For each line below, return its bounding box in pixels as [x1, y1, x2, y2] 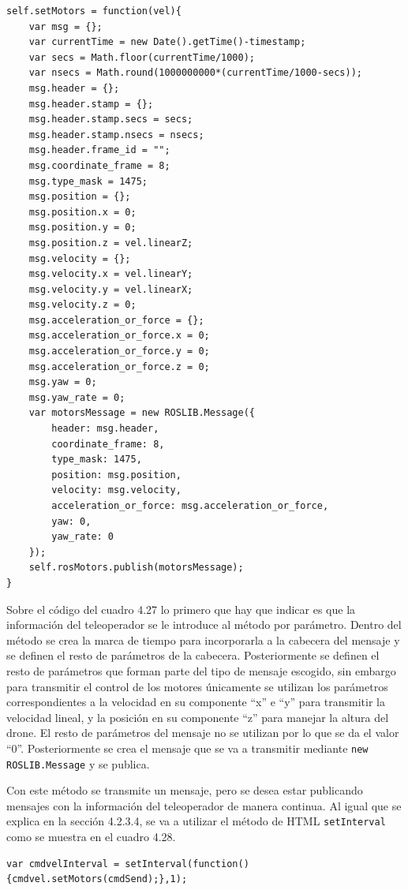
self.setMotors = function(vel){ [6, 6, 182, 17]
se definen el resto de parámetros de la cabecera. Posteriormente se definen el [6, 647, 380, 664]
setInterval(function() [125, 858, 249, 869]
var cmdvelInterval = [6, 858, 120, 869]
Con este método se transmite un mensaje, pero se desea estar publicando [6, 782, 363, 798]
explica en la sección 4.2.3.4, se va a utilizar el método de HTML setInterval [6, 813, 386, 829]
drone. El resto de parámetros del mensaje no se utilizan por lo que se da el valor [6, 724, 399, 741]
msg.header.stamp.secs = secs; [28, 114, 193, 125]
